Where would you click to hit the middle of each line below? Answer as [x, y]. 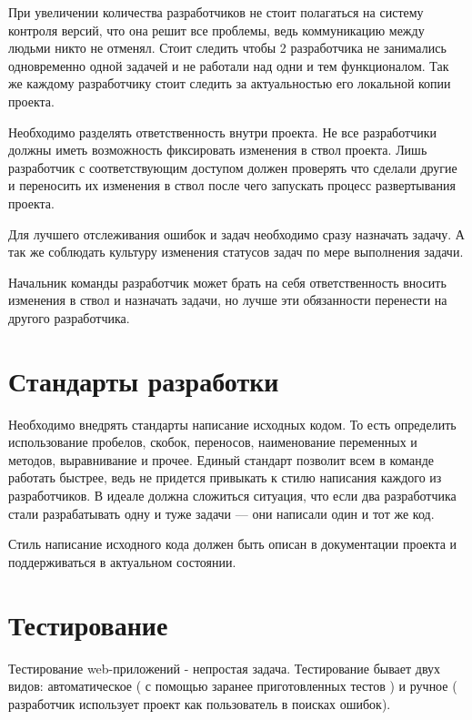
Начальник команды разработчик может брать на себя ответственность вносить [227, 282]
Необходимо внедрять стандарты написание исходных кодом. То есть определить [232, 424]
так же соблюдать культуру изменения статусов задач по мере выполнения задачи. [236, 252]
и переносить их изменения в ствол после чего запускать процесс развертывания [232, 185]
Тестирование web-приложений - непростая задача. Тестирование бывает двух [225, 668]
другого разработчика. [69, 317]
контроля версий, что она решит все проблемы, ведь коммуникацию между [216, 30]
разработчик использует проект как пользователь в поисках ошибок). [200, 703]
